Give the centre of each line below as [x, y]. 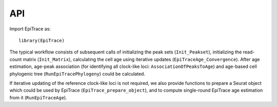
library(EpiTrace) [42, 40]
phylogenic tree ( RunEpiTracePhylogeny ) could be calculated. [77, 74]
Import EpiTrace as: [30, 29]
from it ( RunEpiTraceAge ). [38, 97]
